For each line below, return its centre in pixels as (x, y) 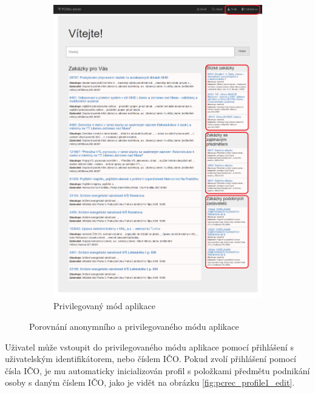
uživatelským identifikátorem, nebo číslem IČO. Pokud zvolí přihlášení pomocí (151, 359)
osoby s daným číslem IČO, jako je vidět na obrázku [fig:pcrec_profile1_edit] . (150, 382)
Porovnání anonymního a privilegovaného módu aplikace (134, 326)
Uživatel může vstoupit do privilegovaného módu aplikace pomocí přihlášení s (149, 347)
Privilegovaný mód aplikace (104, 306)
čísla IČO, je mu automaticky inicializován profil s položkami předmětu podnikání (157, 370)
